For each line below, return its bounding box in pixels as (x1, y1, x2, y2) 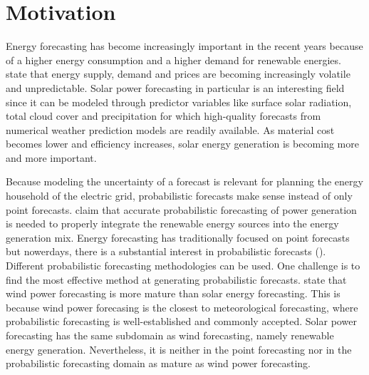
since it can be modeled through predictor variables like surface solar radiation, (6, 94, 352, 109)
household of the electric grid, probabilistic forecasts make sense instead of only (6, 188, 353, 203)
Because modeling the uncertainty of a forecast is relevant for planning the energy (6, 174, 363, 189)
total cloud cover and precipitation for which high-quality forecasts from (6, 108, 321, 123)
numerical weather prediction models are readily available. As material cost (6, 122, 335, 137)
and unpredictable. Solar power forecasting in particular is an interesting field (6, 80, 345, 95)
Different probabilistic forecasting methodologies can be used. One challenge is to (6, 258, 360, 273)
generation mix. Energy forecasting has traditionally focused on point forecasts (6, 230, 350, 245)
